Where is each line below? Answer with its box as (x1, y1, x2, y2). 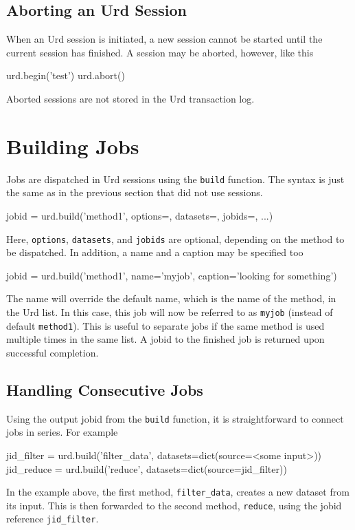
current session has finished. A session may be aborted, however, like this (6, 45, 314, 59)
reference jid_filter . (6, 511, 99, 526)
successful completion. (6, 345, 99, 359)
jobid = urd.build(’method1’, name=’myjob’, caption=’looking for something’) (6, 268, 337, 282)
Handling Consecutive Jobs (6, 379, 203, 400)
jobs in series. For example (6, 425, 118, 439)
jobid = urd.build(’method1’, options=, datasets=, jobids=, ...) (6, 208, 273, 222)
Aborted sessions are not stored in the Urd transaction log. (6, 91, 255, 105)
